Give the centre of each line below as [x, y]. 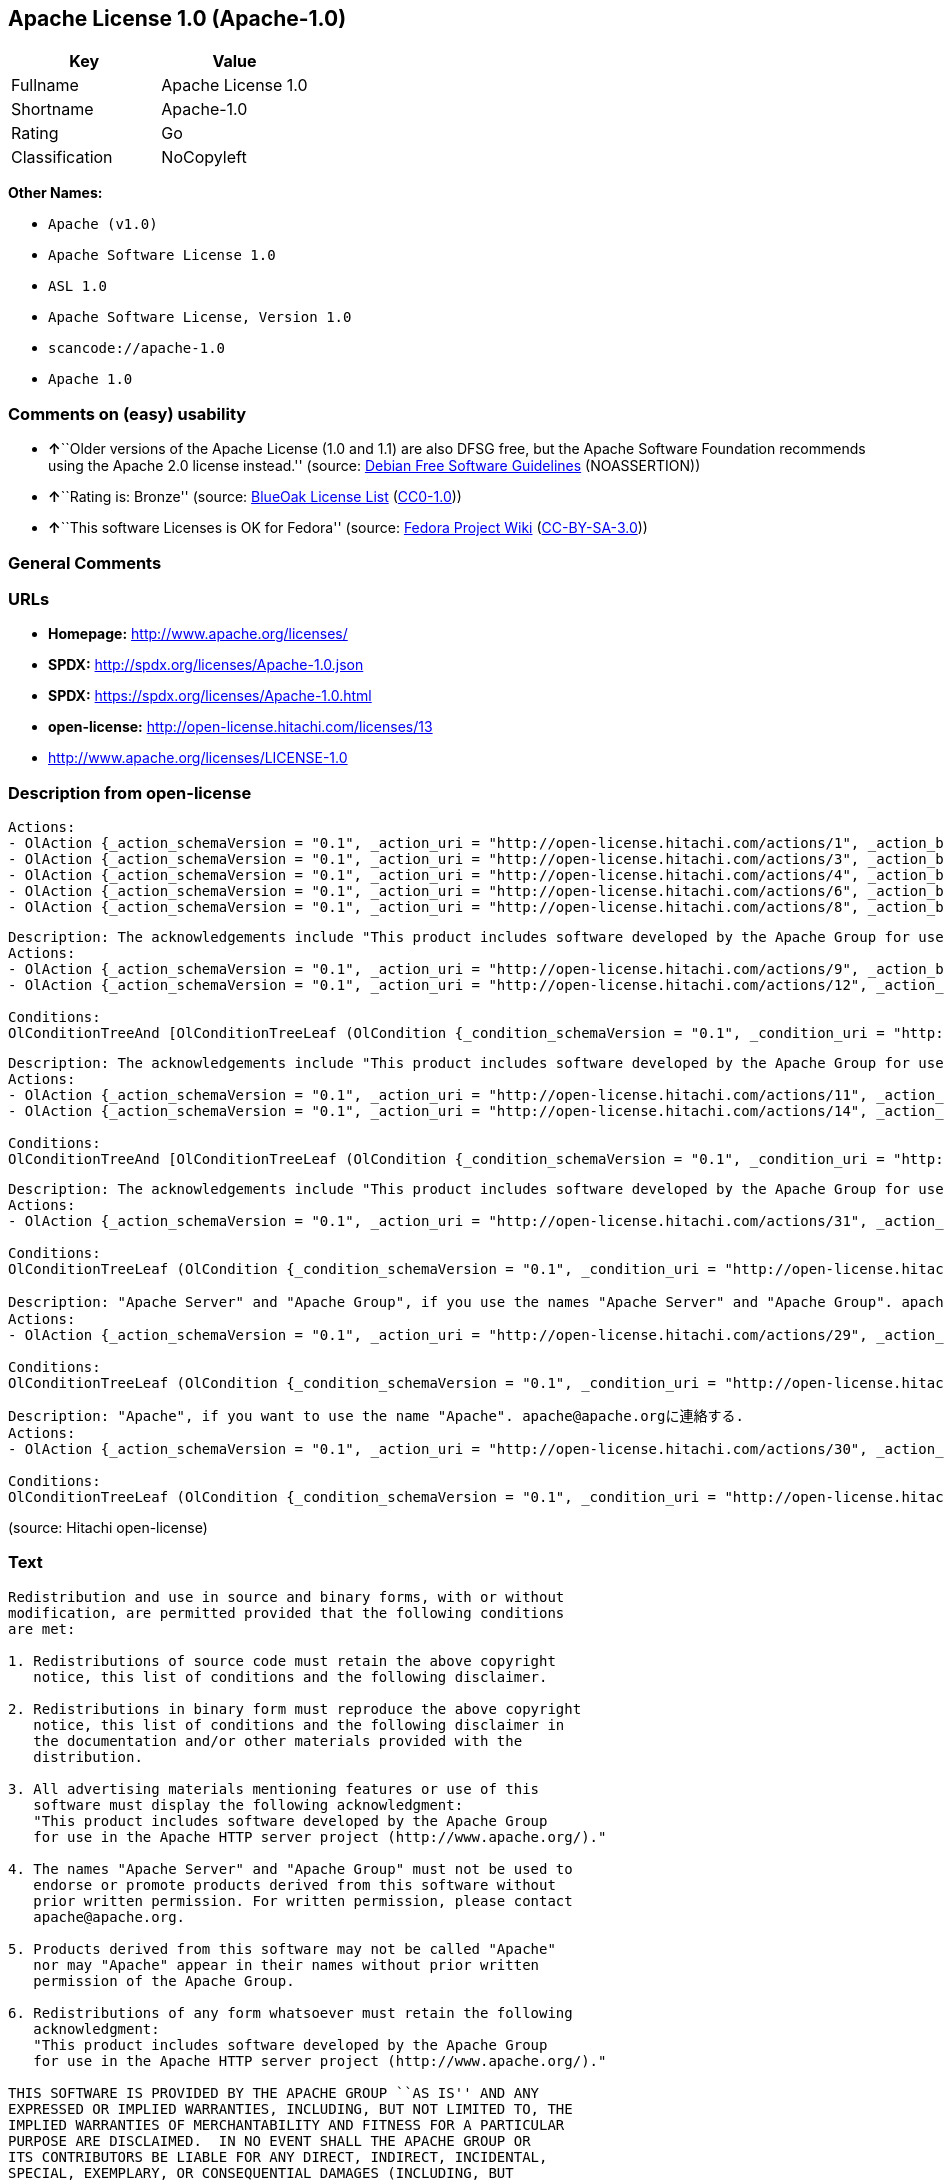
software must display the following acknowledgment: [248, 1804]
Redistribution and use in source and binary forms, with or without [286, 1596]
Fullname [45, 85]
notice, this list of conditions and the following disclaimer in [299, 1724]
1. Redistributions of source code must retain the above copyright [282, 1660]
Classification [62, 157]
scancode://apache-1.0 [137, 348]
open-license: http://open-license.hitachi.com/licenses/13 [240, 727]
